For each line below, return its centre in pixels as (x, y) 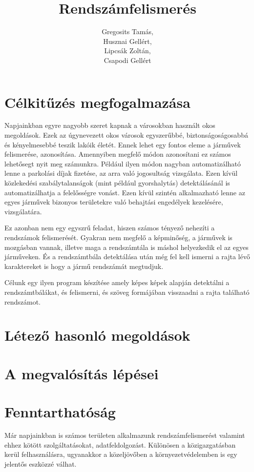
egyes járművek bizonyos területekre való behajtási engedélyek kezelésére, (114, 202)
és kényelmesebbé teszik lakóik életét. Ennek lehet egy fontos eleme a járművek (123, 144)
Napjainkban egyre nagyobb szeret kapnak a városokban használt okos (110, 125)
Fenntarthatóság (60, 412)
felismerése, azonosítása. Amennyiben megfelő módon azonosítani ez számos (118, 154)
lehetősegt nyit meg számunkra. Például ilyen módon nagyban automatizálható (123, 163)
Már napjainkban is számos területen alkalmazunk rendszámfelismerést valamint (125, 435)
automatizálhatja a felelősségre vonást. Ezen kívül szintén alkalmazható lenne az (125, 192)
